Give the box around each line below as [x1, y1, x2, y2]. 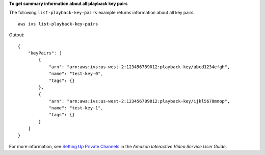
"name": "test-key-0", [49, 71, 104, 77]
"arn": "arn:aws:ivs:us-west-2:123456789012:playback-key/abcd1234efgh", [49, 64, 230, 70]
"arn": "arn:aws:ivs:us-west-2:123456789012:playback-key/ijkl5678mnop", [49, 98, 230, 104]
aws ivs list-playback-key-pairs [18, 21, 98, 26]
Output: [9, 32, 25, 38]
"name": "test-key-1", [49, 105, 104, 111]
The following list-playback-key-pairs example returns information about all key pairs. [9, 10, 195, 16]
